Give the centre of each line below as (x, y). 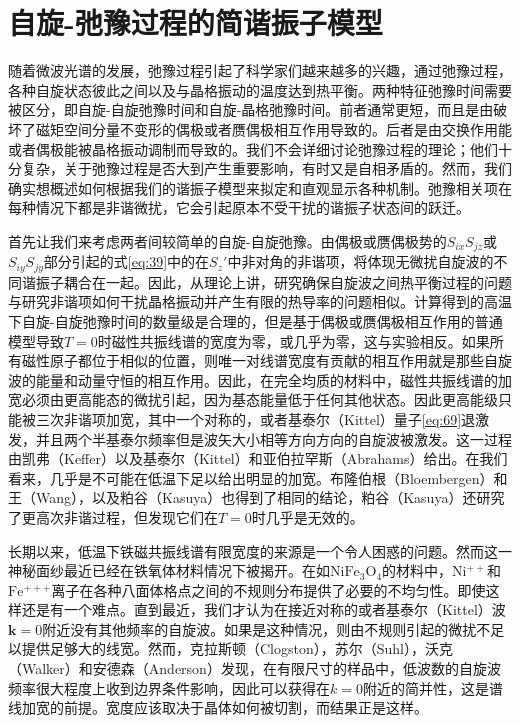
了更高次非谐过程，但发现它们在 (113, 516)
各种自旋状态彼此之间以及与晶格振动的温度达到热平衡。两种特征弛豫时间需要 (260, 89)
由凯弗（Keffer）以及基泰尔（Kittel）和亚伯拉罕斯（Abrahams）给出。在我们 (258, 458)
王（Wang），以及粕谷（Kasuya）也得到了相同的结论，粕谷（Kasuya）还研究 (256, 497)
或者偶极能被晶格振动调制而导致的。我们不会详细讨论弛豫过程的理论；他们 (253, 148)
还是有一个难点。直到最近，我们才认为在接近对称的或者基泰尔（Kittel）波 (263, 609)
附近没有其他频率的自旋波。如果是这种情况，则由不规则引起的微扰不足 (273, 628)
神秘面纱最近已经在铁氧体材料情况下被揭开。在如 (169, 570)
